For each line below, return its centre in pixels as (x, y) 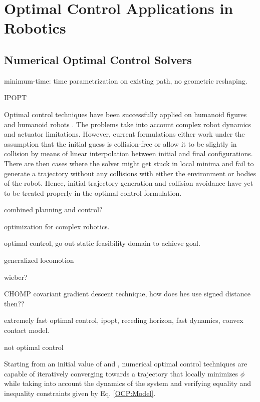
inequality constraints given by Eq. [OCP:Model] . (80, 393)
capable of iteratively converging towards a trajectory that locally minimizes (121, 373)
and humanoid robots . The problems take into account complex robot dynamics (128, 124)
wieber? (16, 277)
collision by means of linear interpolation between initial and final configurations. (128, 153)
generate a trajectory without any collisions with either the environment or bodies (130, 173)
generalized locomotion (39, 260)
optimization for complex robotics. (57, 226)
